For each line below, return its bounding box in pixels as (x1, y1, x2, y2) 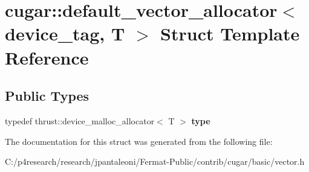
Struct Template (160, 21, 300, 46)
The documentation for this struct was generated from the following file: (5, 135, 273, 147)
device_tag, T (5, 21, 125, 46)
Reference (5, 45, 89, 69)
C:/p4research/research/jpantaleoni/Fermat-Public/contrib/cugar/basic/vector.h (5, 155, 305, 168)
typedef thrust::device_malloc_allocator (5, 114, 155, 127)
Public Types (5, 86, 89, 105)
